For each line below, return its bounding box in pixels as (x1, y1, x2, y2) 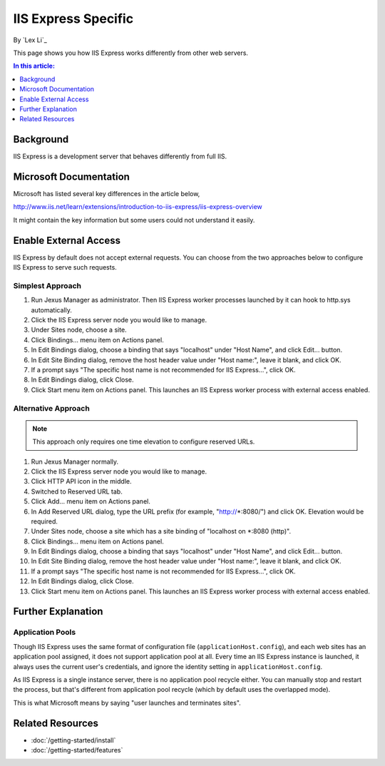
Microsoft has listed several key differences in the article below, (13, 190, 200, 198)
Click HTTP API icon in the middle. (31, 477, 132, 486)
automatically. (31, 305, 73, 314)
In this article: (13, 61, 55, 71)
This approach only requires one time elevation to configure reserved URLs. (32, 437, 255, 446)
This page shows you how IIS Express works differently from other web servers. (13, 48, 249, 57)
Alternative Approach (13, 403, 91, 413)
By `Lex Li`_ (13, 36, 48, 44)
